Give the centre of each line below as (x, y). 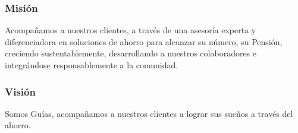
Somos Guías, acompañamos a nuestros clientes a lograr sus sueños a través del (149, 113)
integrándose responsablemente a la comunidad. (92, 65)
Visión (20, 91)
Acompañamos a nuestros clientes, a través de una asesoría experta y (131, 30)
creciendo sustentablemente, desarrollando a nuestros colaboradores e (131, 53)
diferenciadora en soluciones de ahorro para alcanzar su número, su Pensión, (144, 41)
